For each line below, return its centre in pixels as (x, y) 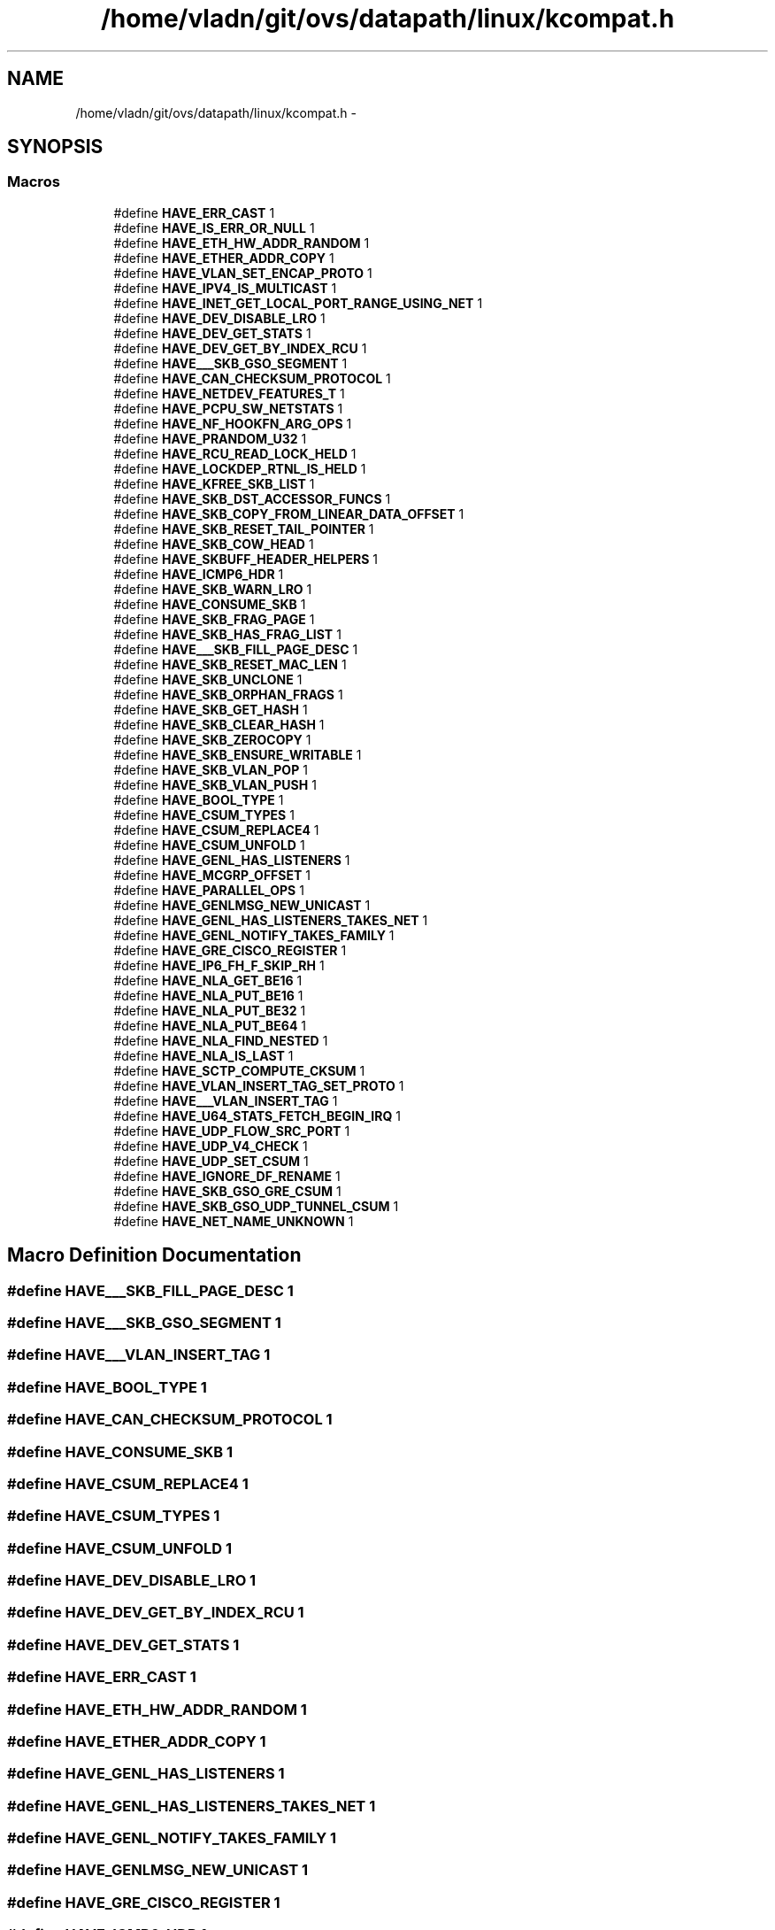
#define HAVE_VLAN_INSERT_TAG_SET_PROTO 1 (259, 1085)
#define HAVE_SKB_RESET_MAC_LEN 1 (230, 664)
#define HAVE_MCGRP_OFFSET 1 (212, 875)
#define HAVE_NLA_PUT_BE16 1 (208, 995)
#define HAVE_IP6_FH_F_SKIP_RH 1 (219, 965)
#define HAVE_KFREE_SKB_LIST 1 (214, 483)
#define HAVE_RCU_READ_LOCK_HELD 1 (235, 453)
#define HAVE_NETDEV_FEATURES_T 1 (229, 393)
